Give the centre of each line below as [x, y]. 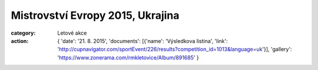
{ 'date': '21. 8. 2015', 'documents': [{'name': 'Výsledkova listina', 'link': [143, 41]
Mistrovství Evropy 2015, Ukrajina [95, 15]
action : [20, 41]
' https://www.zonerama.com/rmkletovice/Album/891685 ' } [128, 57]
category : [23, 33]
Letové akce [72, 33]
